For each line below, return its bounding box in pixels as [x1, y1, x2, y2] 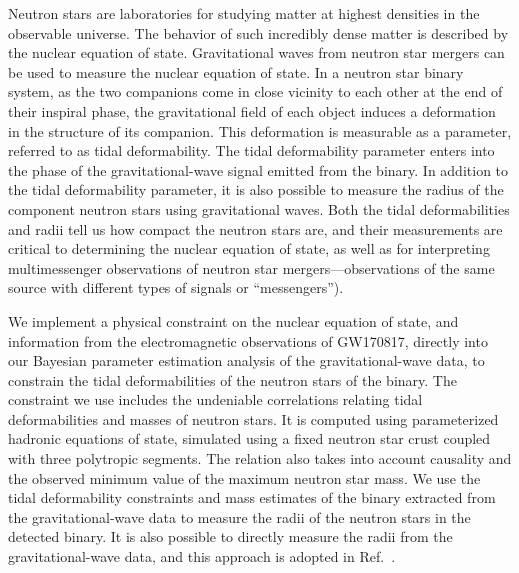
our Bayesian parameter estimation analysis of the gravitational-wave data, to [8, 350, 485, 371]
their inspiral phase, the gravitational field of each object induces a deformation [8, 100, 496, 121]
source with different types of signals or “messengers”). [8, 277, 344, 298]
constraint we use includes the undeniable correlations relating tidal [8, 389, 423, 410]
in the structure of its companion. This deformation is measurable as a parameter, [8, 120, 512, 141]
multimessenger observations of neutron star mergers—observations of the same [8, 257, 495, 278]
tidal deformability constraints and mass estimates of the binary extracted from [8, 487, 496, 508]
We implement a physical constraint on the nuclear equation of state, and [8, 310, 459, 331]
